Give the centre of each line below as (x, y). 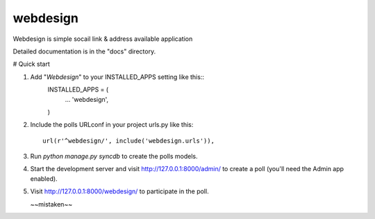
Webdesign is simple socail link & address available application (103, 39)
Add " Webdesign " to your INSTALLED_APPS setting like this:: (117, 77)
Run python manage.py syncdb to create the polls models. (114, 157)
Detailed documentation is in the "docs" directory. (84, 51)
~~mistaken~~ (51, 204)
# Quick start (31, 64)
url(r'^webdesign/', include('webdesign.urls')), (129, 141)
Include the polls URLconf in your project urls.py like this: (112, 125)
